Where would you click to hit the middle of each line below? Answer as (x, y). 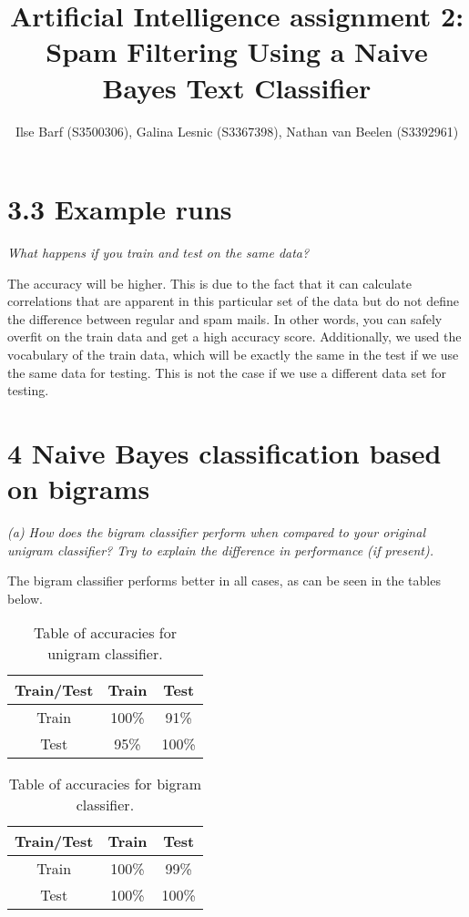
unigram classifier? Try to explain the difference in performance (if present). (220, 550)
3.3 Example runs (120, 209)
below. (25, 598)
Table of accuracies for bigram (105, 784)
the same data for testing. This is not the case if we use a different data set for (227, 372)
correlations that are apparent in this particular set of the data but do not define (233, 301)
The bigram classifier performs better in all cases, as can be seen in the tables (224, 581)
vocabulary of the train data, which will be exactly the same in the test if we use (233, 354)
